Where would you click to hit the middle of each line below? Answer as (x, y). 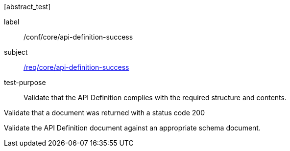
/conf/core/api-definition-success (78, 37)
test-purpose (25, 82)
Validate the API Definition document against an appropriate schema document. (132, 128)
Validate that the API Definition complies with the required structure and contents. (155, 97)
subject (16, 52)
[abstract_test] (27, 7)
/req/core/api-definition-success (76, 67)
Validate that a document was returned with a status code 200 (104, 113)
